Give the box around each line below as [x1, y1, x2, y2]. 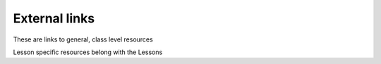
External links [13, 11, 95, 26]
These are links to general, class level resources [13, 35, 153, 44]
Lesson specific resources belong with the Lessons [13, 48, 163, 56]
